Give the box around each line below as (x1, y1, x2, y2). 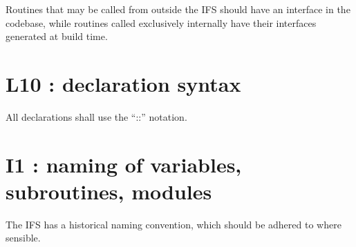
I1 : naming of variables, (6, 150, 242, 178)
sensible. (6, 230, 41, 245)
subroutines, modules (6, 177, 212, 205)
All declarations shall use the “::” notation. (6, 109, 187, 123)
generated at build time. (6, 29, 108, 43)
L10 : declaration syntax (6, 69, 241, 97)
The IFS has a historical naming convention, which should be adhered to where (6, 217, 341, 231)
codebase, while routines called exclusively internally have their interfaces (6, 15, 317, 30)
